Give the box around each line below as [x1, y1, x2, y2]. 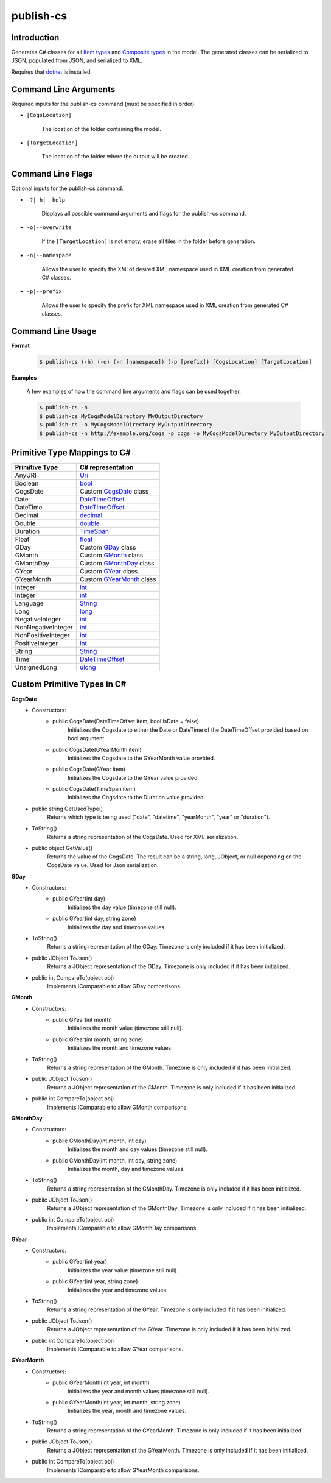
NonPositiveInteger [15, 631, 70, 640]
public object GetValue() [32, 844, 93, 852]
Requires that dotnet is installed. [11, 68, 92, 76]
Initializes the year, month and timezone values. [68, 1407, 187, 1415]
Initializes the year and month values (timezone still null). [68, 1387, 210, 1395]
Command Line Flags [11, 169, 93, 179]
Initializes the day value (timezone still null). [68, 904, 176, 911]
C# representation [79, 463, 134, 472]
